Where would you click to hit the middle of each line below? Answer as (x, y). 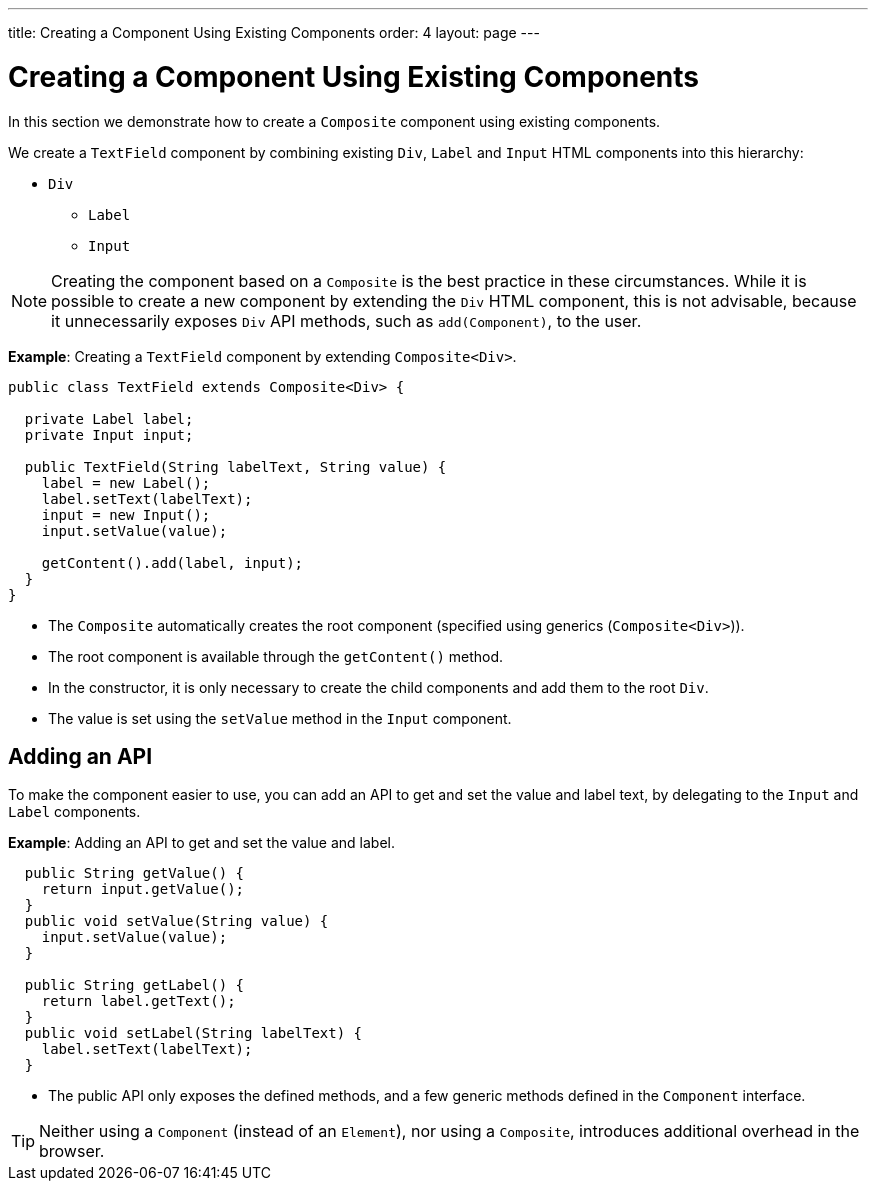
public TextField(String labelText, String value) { (235, 466)
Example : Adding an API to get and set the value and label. (201, 843)
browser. (72, 1151)
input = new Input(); (126, 514)
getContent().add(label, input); (172, 562)
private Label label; (109, 418)
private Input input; (109, 434)
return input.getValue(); (143, 889)
